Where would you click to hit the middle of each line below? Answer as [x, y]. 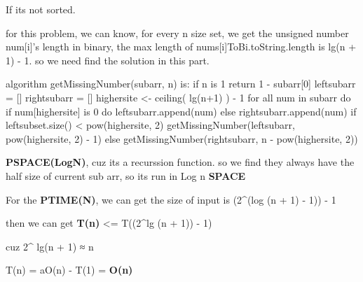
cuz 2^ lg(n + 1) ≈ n [50, 246]
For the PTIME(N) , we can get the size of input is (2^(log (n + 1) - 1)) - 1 [171, 199]
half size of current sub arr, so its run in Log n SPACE [126, 175]
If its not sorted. [41, 9]
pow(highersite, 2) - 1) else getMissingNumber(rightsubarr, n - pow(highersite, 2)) [182, 138]
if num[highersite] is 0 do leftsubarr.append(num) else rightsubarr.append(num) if [181, 111]
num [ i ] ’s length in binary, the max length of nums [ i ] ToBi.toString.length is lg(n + [181, 47]
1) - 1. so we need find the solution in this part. [108, 60]
